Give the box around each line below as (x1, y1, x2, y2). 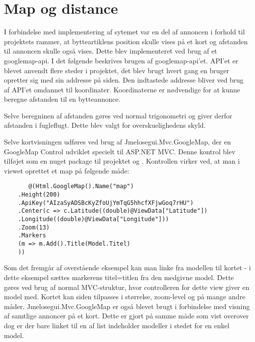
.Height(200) (18, 191, 60, 199)
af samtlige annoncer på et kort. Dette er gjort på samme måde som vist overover (4, 311, 249, 321)
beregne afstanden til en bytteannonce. (4, 94, 121, 104)
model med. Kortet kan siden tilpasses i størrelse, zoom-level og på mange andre (4, 291, 246, 302)
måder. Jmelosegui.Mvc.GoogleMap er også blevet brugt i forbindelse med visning (4, 301, 250, 311)
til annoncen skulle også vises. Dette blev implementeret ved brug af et (4, 46, 217, 56)
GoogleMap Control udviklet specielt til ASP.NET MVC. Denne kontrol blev (4, 146, 235, 156)
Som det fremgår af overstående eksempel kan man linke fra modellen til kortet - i (4, 262, 251, 273)
